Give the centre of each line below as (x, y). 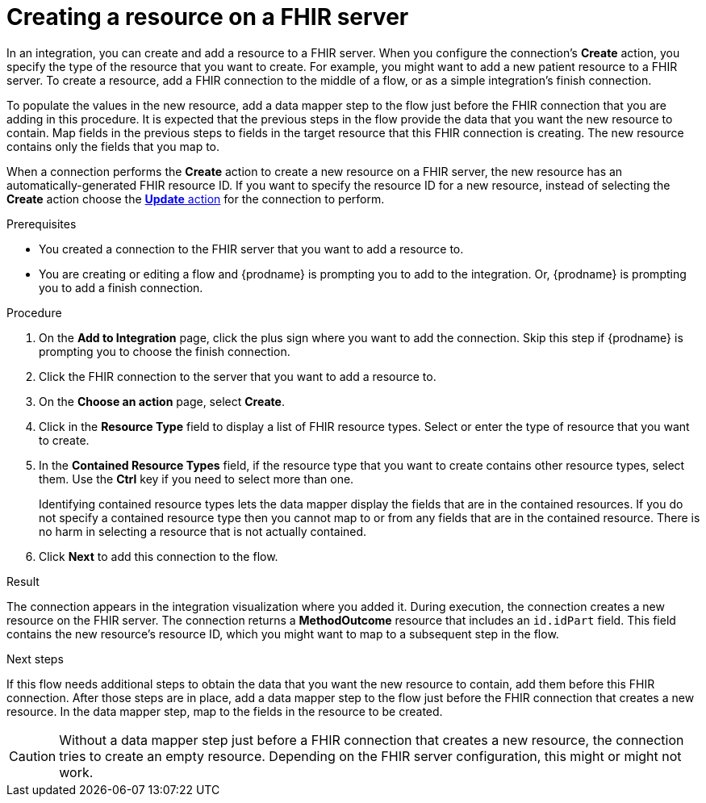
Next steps (35, 659)
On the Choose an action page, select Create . (162, 401)
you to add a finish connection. (121, 287)
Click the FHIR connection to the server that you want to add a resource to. (238, 376)
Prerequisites (42, 224)
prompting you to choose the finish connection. (165, 351)
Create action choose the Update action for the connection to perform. (196, 199)
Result (23, 581)
